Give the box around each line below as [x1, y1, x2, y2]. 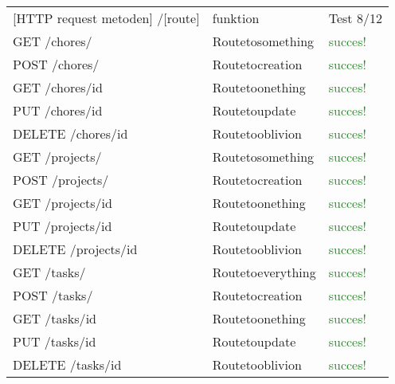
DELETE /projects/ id [13, 240, 138, 258]
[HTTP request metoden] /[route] [13, 9, 200, 27]
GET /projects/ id [13, 194, 112, 212]
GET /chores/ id [13, 78, 103, 96]
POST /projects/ [13, 170, 109, 189]
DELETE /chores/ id [13, 124, 128, 143]
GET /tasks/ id [13, 309, 96, 327]
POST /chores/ [13, 55, 100, 73]
